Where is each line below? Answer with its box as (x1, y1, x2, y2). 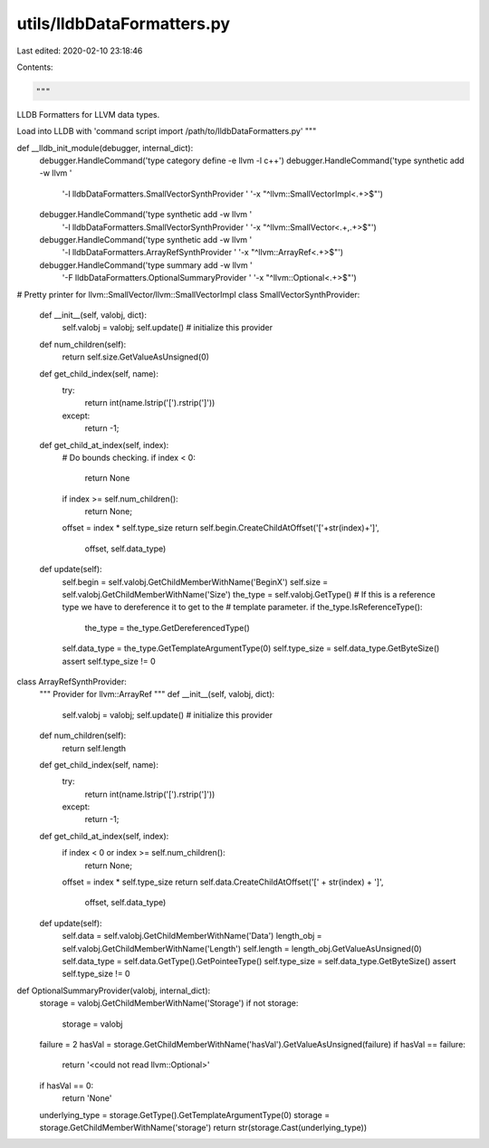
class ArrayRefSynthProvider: (16, 675, 127, 687)
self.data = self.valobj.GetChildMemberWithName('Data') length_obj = (62, 931, 322, 942)
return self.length (62, 742, 127, 753)
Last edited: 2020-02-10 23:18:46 (16, 45, 143, 56)
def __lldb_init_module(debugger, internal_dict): (16, 142, 194, 153)
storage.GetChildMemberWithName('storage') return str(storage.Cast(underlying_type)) (39, 1122, 368, 1133)
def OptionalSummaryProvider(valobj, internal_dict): (16, 985, 211, 996)
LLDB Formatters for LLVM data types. (16, 109, 160, 120)
